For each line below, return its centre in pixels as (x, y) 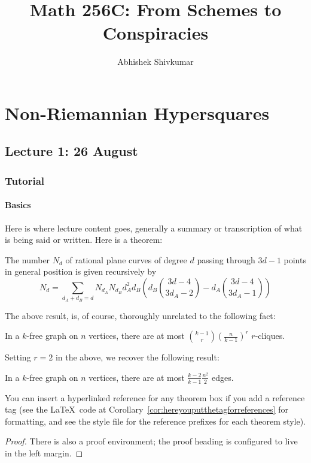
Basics (18, 205)
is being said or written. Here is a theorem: (84, 240)
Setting (18, 357)
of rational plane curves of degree (126, 259)
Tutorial (25, 180)
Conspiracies (155, 33)
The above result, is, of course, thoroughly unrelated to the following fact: (140, 315)
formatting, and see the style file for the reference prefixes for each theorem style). (155, 421)
